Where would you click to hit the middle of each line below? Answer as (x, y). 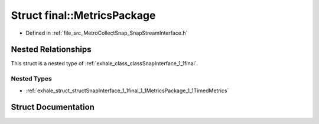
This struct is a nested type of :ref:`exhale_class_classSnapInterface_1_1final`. (104, 63)
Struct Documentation (53, 107)
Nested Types (32, 79)
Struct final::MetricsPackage (83, 15)
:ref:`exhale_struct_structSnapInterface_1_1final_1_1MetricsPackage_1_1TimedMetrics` (127, 91)
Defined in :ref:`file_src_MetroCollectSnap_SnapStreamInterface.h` (107, 33)
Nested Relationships (51, 50)
